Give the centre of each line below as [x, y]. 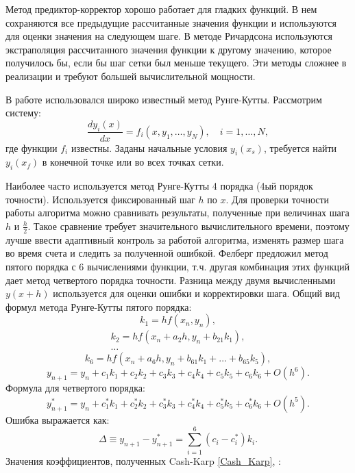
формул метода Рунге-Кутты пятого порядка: [99, 306]
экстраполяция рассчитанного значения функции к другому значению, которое [169, 49]
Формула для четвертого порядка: [75, 388]
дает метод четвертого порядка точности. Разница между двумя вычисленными [171, 280]
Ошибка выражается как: [58, 419]
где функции [32, 148]
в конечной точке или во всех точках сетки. [133, 162]
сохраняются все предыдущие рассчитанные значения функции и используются [171, 22]
